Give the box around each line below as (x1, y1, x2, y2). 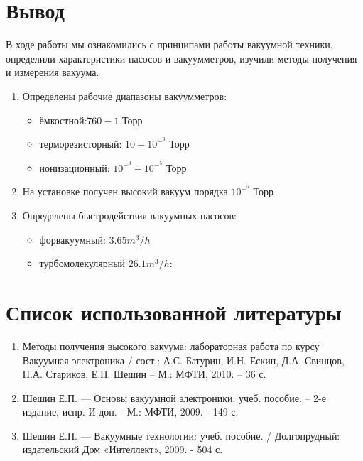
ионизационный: (39, 160, 110, 175)
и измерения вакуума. (6, 65, 99, 80)
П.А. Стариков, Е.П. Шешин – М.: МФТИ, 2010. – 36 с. (22, 367, 266, 381)
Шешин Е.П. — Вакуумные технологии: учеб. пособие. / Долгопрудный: (22, 428, 340, 443)
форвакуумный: (39, 232, 106, 246)
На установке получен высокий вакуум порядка (22, 184, 228, 199)
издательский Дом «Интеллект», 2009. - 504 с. (22, 442, 223, 457)
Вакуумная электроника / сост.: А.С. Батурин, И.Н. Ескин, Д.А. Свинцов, (22, 352, 345, 367)
